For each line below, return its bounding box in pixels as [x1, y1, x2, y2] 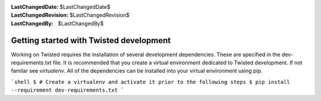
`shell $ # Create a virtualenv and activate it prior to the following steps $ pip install [11, 79, 291, 85]
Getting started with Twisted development [11, 35, 171, 45]
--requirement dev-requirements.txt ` [11, 87, 124, 94]
